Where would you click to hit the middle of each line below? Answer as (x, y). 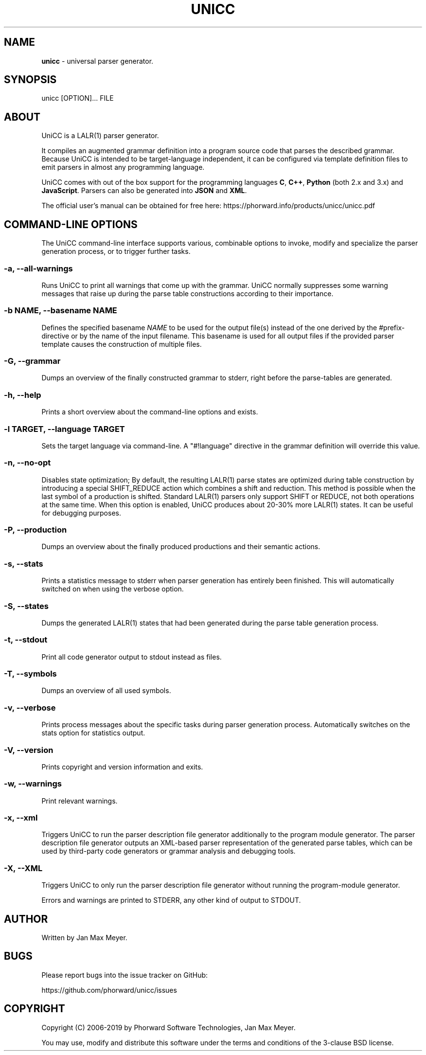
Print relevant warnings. (80, 801)
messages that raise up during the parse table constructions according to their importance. (187, 293)
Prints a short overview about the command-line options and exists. (150, 412)
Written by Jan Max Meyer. (84, 937)
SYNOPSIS (30, 80)
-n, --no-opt (27, 463)
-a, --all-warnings (38, 268)
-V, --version (29, 750)
